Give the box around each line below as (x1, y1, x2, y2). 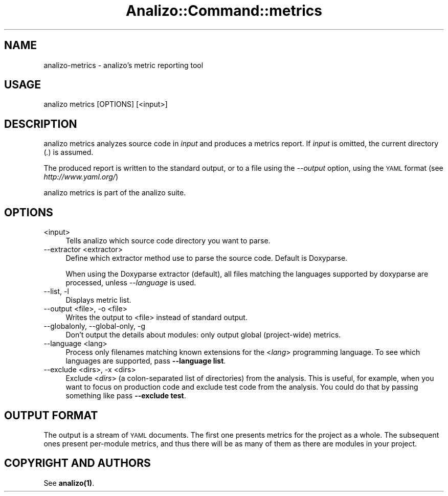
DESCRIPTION (4, 117, 77, 130)
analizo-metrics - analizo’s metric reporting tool (43, 60, 204, 70)
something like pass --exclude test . (65, 391, 186, 400)
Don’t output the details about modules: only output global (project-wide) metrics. (65, 330, 341, 340)
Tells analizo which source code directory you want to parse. (65, 236, 271, 245)
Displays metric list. (65, 296, 131, 305)
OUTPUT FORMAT (4, 409, 98, 422)
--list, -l (43, 287, 69, 296)
